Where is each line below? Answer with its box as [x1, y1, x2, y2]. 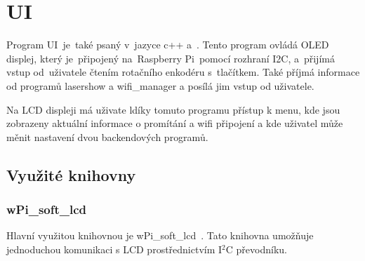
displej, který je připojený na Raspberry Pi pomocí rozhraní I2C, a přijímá [6, 51, 335, 65]
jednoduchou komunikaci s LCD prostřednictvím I [6, 241, 223, 256]
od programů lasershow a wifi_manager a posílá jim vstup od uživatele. [6, 78, 314, 93]
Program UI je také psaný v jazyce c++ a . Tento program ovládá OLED [6, 37, 329, 52]
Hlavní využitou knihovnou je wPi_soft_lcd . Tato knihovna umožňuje [6, 228, 314, 243]
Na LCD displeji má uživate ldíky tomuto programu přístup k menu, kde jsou [6, 102, 340, 116]
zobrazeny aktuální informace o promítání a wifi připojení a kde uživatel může [6, 116, 343, 130]
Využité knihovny [6, 163, 136, 185]
